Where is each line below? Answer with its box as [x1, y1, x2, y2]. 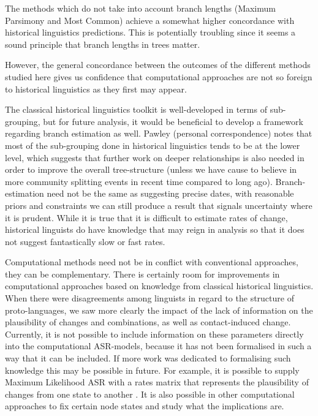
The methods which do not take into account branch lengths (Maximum [5, 2, 276, 14]
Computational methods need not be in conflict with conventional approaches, [5, 255, 298, 268]
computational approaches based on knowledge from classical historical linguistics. [5, 279, 314, 292]
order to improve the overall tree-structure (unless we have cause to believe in [5, 163, 297, 176]
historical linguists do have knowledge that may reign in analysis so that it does [5, 223, 305, 236]
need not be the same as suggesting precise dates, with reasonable [47, 187, 294, 200]
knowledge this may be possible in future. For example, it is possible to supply [5, 363, 300, 376]
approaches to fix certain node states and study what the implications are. [5, 399, 284, 412]
